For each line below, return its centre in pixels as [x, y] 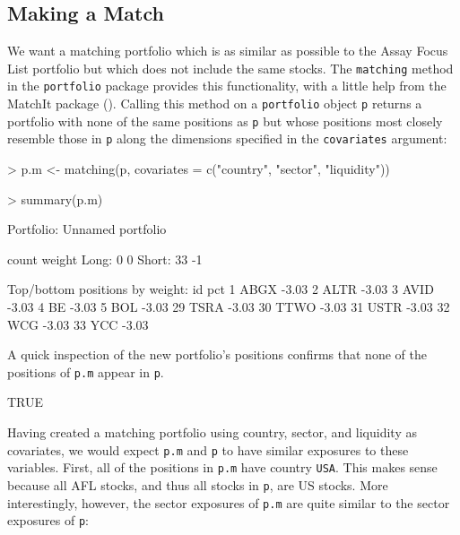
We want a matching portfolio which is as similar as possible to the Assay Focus [228, 51]
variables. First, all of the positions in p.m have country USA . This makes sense [222, 467]
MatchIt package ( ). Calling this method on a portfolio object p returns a [215, 104]
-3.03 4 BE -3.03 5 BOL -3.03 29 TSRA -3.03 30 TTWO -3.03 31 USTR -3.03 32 [229, 307]
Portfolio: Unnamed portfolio [87, 229]
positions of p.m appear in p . [86, 371]
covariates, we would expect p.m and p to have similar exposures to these [208, 449]
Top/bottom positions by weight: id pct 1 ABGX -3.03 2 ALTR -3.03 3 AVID [221, 289]
